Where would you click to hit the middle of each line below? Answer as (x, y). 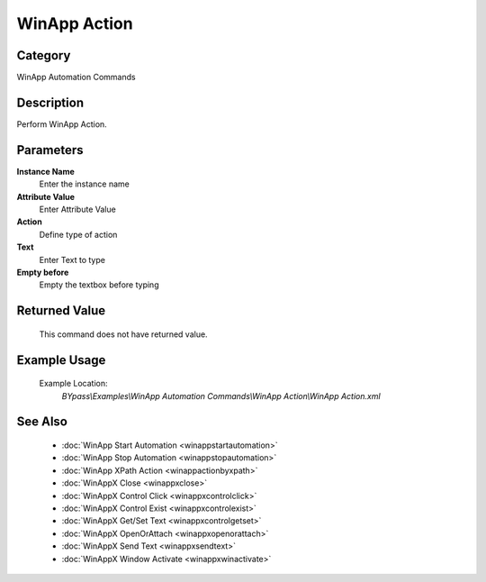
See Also (42, 422)
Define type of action (78, 234)
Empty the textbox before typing (99, 285)
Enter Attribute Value (77, 209)
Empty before (43, 272)
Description (50, 102)
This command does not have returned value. (123, 334)
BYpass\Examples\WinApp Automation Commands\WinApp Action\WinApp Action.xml (221, 396)
